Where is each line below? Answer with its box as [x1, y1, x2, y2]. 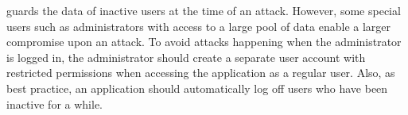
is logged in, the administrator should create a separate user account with [6, 48, 366, 65]
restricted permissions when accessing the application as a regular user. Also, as [6, 64, 395, 81]
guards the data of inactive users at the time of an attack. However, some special [6, 2, 401, 18]
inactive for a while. [6, 95, 103, 112]
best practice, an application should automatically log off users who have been [6, 79, 388, 96]
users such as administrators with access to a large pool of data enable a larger [6, 17, 391, 34]
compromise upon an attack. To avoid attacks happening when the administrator [6, 33, 402, 50]
